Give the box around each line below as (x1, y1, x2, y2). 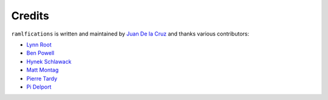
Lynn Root (26, 41, 52, 48)
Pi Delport (26, 83, 52, 90)
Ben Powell (26, 49, 55, 57)
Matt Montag (26, 66, 59, 73)
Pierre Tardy (26, 75, 58, 82)
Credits (11, 9, 50, 22)
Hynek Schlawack (26, 58, 72, 65)
